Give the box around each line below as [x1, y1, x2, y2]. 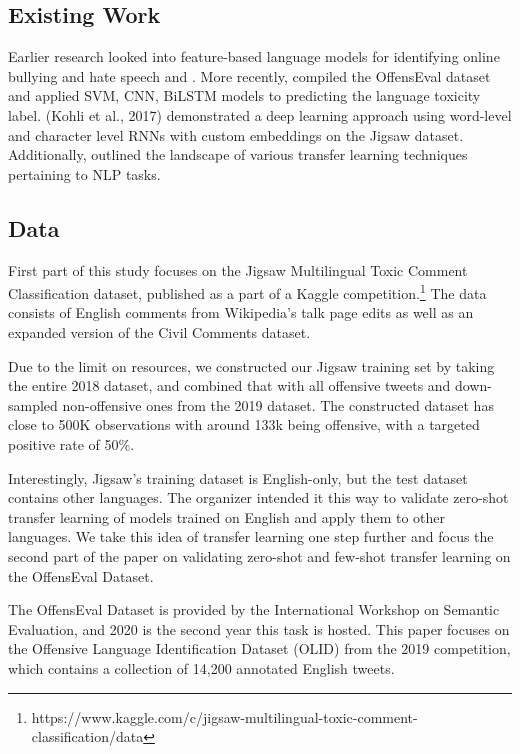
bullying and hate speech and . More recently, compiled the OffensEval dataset [8, 65, 491, 86]
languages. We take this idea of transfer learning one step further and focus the [8, 526, 494, 547]
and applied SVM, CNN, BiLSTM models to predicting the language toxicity [8, 85, 481, 106]
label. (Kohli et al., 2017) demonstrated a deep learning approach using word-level [8, 104, 512, 125]
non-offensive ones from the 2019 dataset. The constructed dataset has [62, 394, 494, 415]
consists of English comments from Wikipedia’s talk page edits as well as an [8, 302, 474, 323]
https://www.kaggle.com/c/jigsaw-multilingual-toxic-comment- [31, 706, 418, 727]
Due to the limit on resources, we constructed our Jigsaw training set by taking [8, 355, 495, 376]
